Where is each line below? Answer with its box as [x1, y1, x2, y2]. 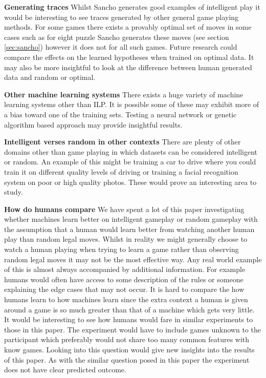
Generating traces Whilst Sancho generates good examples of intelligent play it [4, 2, 260, 12]
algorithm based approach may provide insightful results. [4, 119, 183, 130]
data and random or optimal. [4, 72, 96, 82]
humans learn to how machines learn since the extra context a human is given [4, 294, 248, 305]
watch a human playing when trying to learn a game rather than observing [4, 244, 239, 255]
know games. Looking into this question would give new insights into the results [4, 344, 255, 354]
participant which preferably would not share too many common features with [4, 334, 250, 345]
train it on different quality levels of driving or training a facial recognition [4, 166, 238, 177]
